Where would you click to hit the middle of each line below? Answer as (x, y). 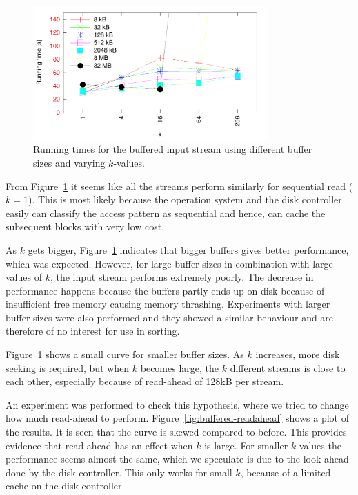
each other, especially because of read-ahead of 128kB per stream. (145, 381)
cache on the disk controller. (65, 486)
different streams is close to (288, 367)
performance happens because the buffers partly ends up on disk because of (165, 290)
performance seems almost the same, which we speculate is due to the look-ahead (177, 459)
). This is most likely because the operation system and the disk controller (185, 199)
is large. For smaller (246, 445)
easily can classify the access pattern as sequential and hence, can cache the (166, 213)
